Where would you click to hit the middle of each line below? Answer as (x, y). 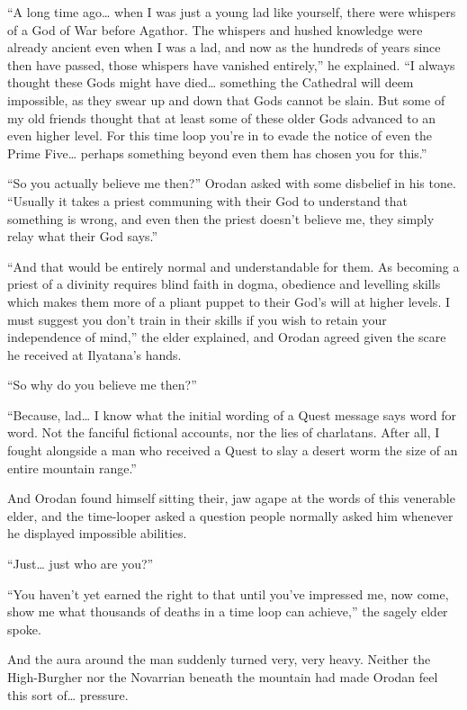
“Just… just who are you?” (81, 564)
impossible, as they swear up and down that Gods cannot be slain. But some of (226, 99)
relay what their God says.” (83, 236)
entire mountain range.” (72, 467)
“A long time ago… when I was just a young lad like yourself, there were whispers (232, 12)
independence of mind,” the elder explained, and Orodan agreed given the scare (227, 337)
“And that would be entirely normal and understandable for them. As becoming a (233, 266)
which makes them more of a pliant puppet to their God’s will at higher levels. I (229, 301)
